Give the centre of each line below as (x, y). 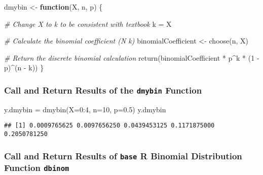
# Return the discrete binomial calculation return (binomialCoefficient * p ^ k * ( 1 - (132, 57)
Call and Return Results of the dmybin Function (103, 90)
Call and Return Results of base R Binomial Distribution (123, 156)
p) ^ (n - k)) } (24, 68)
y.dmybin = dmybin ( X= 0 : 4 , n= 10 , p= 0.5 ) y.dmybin (85, 109)
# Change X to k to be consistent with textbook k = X (88, 24)
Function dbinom (37, 168)
